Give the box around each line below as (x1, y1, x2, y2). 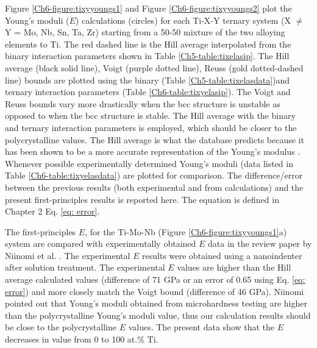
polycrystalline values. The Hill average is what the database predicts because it (5, 133, 304, 146)
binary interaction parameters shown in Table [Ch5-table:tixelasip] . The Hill (5, 49, 290, 62)
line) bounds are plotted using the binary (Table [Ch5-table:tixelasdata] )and (5, 73, 290, 86)
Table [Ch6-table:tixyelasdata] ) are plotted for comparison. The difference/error (5, 169, 303, 182)
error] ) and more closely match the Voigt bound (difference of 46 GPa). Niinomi (5, 285, 304, 297)
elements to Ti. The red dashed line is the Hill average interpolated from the (5, 37, 291, 50)
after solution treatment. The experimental (5, 261, 165, 274)
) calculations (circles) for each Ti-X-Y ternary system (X (75, 13, 291, 26)
